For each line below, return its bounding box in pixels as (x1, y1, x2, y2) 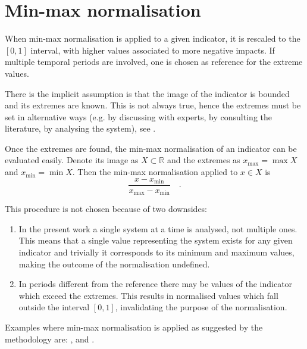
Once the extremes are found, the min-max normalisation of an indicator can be (5, 142, 297, 154)
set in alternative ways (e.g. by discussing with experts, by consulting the (5, 110, 272, 123)
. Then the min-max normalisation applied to (72, 166, 238, 178)
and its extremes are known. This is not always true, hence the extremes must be (5, 99, 301, 111)
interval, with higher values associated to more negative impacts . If (30, 43, 275, 56)
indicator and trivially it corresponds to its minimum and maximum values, (18, 245, 295, 258)
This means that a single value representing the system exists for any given (18, 234, 293, 247)
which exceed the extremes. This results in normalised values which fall (18, 289, 278, 301)
